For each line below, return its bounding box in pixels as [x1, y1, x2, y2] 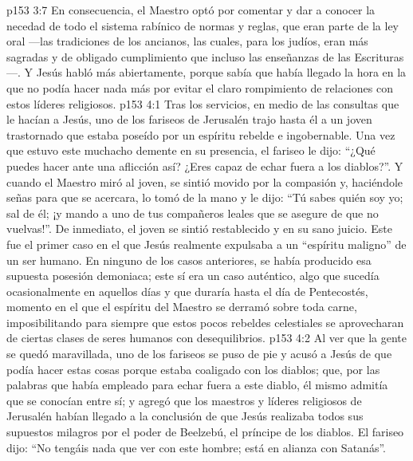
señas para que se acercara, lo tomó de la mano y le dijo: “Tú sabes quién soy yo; [6, 189, 403, 206]
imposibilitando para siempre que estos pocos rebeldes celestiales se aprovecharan [6, 313, 404, 330]
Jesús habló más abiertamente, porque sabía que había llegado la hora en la [36, 64, 407, 81]
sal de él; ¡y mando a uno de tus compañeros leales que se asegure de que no [6, 204, 379, 221]
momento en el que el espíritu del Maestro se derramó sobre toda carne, [6, 298, 357, 315]
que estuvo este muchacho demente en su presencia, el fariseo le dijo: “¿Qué [6, 142, 376, 159]
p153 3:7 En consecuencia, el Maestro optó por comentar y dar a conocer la [6, 2, 376, 18]
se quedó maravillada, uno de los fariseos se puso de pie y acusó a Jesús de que [6, 345, 392, 362]
